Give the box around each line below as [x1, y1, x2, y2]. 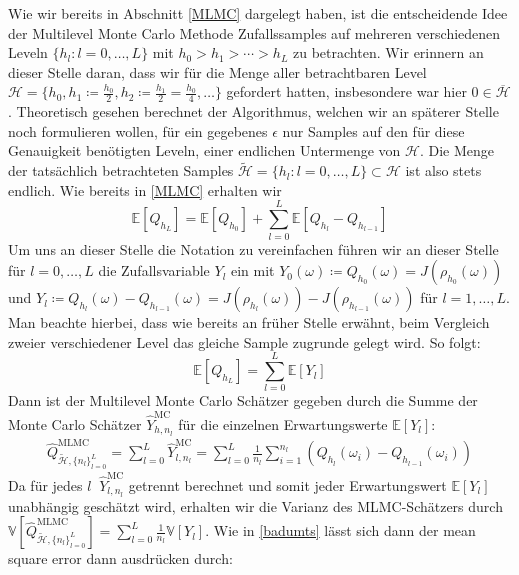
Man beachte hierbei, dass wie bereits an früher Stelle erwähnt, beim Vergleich [8, 312, 490, 333]
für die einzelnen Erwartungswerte [178, 413, 388, 434]
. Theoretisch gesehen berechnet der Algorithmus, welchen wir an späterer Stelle [8, 101, 499, 122]
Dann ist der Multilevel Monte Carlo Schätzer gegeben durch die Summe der [8, 390, 478, 411]
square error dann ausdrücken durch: [8, 548, 233, 569]
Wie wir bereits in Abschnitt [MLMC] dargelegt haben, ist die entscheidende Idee [8, 3, 508, 23]
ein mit [230, 260, 275, 281]
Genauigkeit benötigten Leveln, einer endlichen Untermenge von [8, 140, 401, 161]
